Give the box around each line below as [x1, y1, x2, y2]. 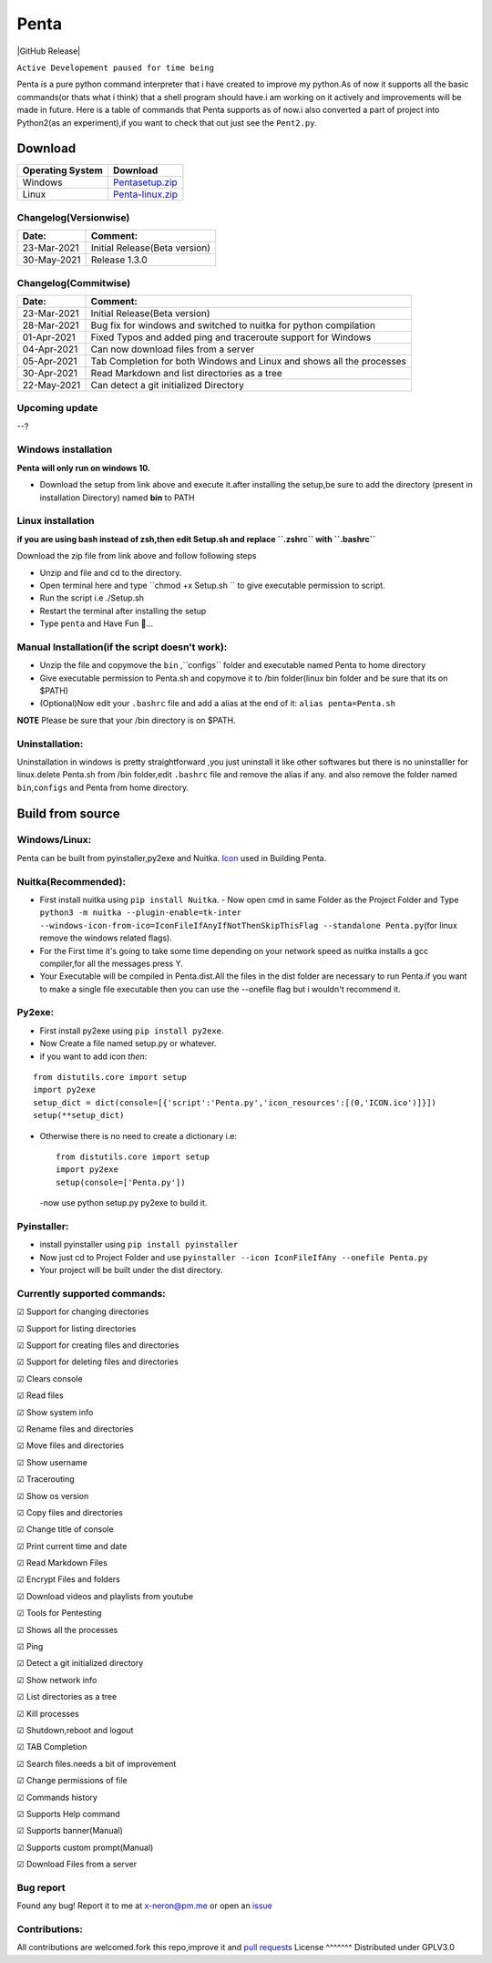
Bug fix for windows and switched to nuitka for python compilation [90, 319, 375, 332]
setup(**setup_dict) [33, 1110, 125, 1121]
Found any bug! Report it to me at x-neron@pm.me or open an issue [16, 1900, 272, 1911]
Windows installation [16, 443, 113, 456]
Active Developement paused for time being [16, 62, 214, 73]
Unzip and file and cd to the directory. [39, 567, 182, 578]
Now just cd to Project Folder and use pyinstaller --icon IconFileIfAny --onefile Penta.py [39, 1251, 428, 1262]
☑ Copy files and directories [16, 1506, 123, 1517]
